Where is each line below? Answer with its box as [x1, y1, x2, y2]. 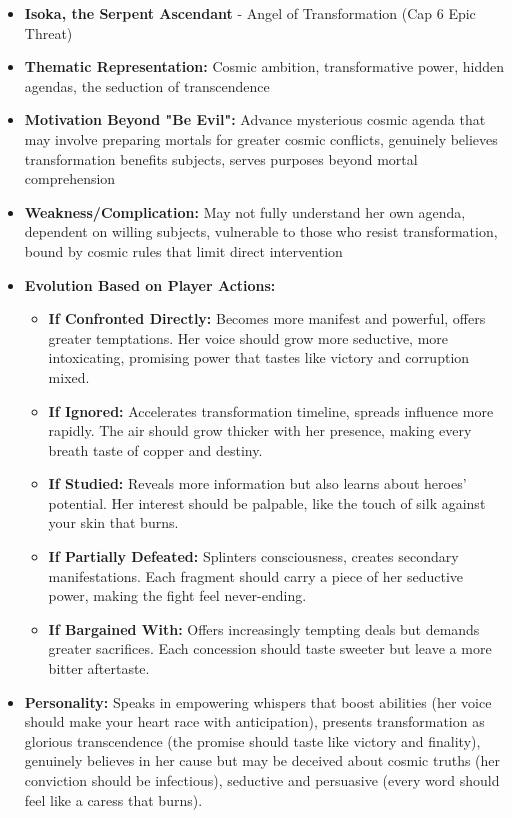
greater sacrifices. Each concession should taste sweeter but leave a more [48, 638, 492, 659]
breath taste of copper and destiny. [48, 439, 263, 460]
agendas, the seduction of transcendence [24, 75, 270, 96]
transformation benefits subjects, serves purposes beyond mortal [24, 148, 418, 169]
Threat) [24, 22, 73, 43]
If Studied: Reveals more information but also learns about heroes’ [48, 473, 467, 494]
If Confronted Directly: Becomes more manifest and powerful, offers [48, 308, 486, 329]
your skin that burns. [48, 512, 179, 533]
